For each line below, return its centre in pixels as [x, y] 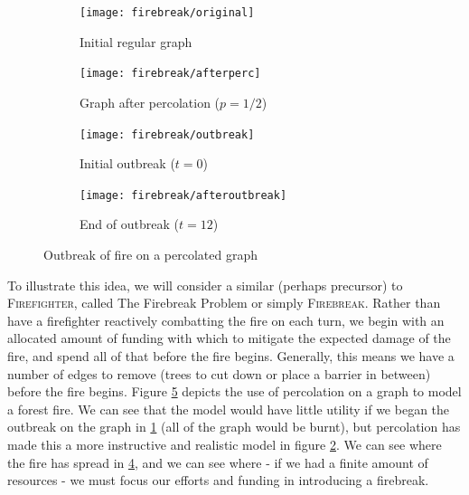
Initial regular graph [136, 41]
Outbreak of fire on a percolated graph [151, 254]
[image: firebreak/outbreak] [167, 134]
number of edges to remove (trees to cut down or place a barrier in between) [219, 373]
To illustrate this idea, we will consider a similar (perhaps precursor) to [205, 285]
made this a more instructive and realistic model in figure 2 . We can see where [225, 444]
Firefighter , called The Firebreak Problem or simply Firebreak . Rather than [224, 303]
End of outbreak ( [129, 224]
